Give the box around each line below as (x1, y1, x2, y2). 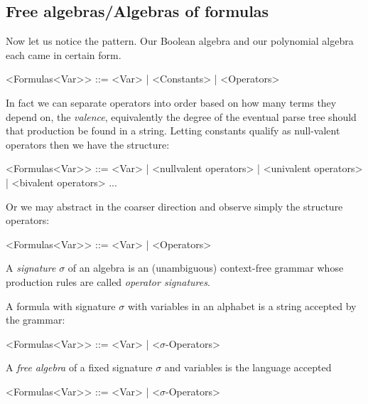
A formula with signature (6, 298, 116, 313)
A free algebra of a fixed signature (6, 360, 153, 375)
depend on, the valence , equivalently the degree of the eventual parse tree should (6, 109, 357, 124)
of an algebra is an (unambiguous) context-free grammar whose (67, 260, 344, 275)
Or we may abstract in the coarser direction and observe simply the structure (6, 198, 343, 213)
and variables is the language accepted (164, 360, 332, 375)
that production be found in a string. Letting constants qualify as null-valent (6, 123, 340, 138)
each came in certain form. (6, 47, 121, 62)
